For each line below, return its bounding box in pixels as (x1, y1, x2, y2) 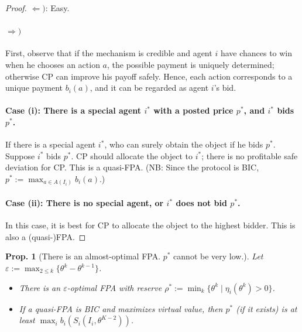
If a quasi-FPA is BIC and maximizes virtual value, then (19, 302, 223, 314)
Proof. (5, 2, 27, 13)
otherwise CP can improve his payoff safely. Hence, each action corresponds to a (5, 70, 293, 82)
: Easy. (45, 2, 70, 13)
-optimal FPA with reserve (67, 281, 162, 293)
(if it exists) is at (236, 302, 297, 314)
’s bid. (214, 81, 236, 94)
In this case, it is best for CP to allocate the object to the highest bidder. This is (5, 219, 296, 231)
